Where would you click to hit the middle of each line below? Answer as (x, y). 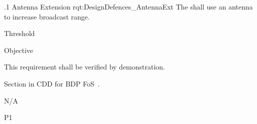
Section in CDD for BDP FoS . (52, 83)
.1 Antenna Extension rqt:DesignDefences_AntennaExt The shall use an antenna (128, 6)
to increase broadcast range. (47, 16)
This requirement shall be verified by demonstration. (85, 67)
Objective (19, 50)
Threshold (19, 33)
